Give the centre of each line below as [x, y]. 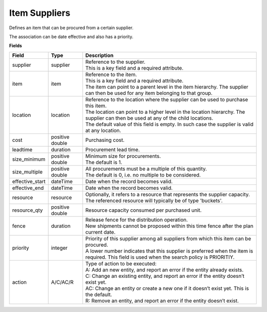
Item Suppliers [40, 13]
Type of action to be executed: [121, 264]
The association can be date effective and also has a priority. [71, 37]
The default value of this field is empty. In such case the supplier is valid [169, 124]
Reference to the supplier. [115, 62]
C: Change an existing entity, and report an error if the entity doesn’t [165, 276]
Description [99, 55]
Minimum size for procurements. [123, 156]
